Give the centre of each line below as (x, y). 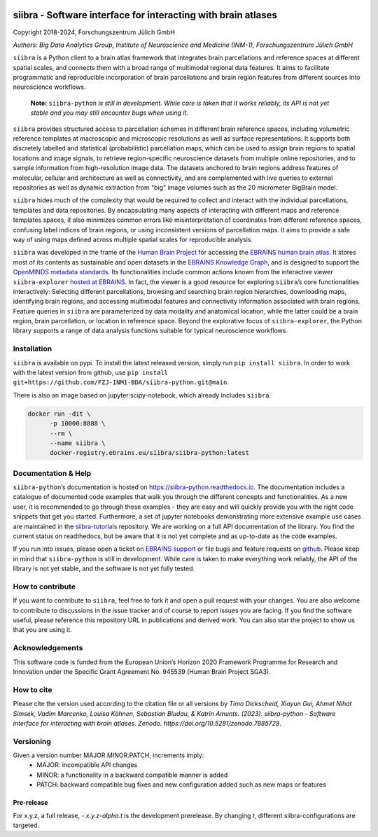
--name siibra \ (78, 443)
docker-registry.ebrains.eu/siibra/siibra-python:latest (150, 453)
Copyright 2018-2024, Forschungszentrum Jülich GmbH (94, 32)
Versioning (32, 741)
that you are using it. (43, 630)
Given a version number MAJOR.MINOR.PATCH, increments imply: (108, 755)
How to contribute (44, 586)
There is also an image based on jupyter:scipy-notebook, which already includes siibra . (142, 395)
